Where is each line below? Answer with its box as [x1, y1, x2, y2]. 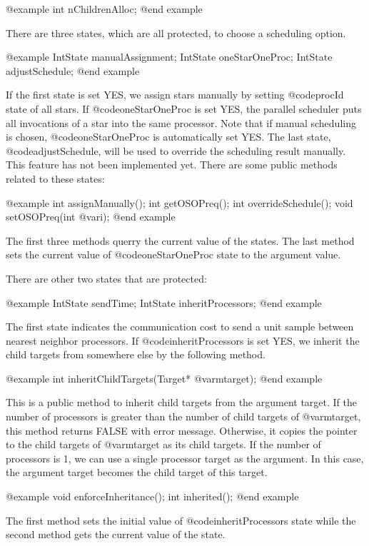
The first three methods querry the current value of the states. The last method [6, 233, 355, 248]
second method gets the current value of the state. [6, 527, 226, 542]
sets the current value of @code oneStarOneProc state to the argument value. [6, 247, 341, 262]
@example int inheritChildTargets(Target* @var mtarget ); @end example [6, 370, 323, 385]
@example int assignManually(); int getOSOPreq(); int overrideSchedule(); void [6, 195, 353, 210]
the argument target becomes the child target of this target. [6, 465, 268, 480]
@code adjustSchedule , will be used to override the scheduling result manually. [6, 143, 346, 158]
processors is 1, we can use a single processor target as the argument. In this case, [6, 450, 364, 465]
